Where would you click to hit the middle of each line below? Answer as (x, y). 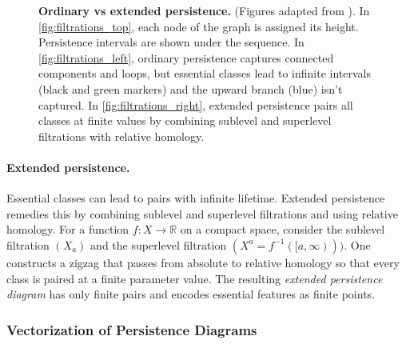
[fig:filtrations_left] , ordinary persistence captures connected (186, 57)
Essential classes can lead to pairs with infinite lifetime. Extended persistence (196, 198)
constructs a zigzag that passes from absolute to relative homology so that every (203, 262)
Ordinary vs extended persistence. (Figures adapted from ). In (204, 10)
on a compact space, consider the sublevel (283, 229)
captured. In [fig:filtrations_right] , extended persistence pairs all (196, 104)
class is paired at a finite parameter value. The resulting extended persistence (195, 278)
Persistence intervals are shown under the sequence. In (171, 42)
